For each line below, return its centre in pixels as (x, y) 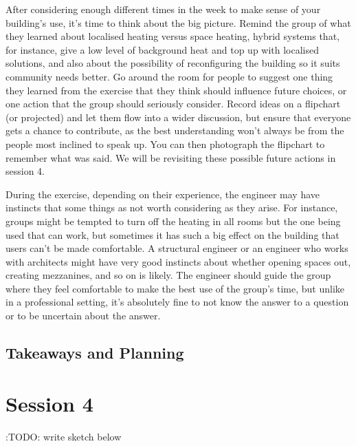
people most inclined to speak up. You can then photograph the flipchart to (165, 144)
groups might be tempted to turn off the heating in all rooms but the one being (173, 221)
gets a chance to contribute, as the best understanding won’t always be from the (175, 130)
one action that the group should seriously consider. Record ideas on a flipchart (173, 104)
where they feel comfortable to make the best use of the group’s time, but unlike (175, 288)
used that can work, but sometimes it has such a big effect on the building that (173, 234)
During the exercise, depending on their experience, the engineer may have (163, 194)
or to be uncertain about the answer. (83, 316)
